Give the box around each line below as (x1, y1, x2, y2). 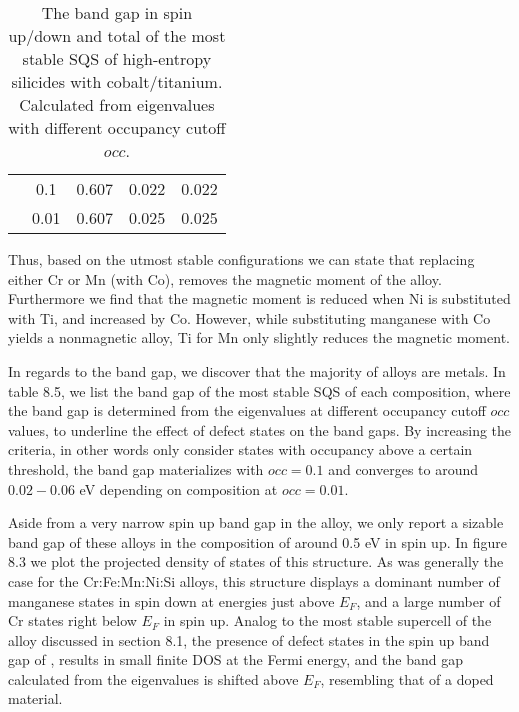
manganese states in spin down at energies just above (8, 590, 335, 611)
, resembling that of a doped (320, 668, 494, 689)
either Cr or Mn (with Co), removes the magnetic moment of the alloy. (8, 268, 442, 289)
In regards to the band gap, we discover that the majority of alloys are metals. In (8, 360, 506, 381)
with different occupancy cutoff (8, 116, 226, 139)
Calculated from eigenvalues (19, 93, 215, 116)
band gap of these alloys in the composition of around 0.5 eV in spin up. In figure (8, 531, 507, 552)
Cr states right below (8, 610, 137, 631)
